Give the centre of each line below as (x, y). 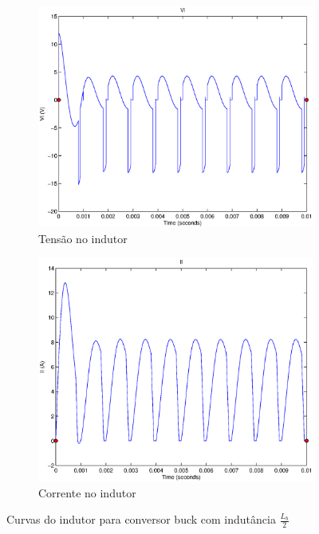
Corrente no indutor (87, 492)
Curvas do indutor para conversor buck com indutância (141, 519)
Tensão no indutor (83, 239)
